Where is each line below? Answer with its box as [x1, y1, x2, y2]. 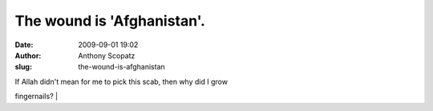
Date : [14, 40, 34, 50]
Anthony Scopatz [78, 50, 136, 60]
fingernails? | [14, 92, 59, 101]
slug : [14, 62, 32, 72]
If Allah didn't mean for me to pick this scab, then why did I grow [14, 77, 229, 86]
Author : [14, 50, 42, 60]
